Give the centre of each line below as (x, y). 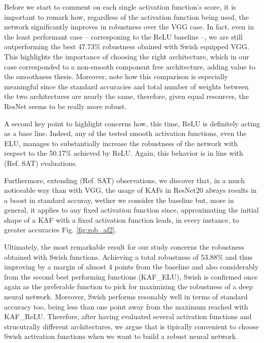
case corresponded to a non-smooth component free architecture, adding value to (130, 66)
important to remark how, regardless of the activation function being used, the (126, 16)
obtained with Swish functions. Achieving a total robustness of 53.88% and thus (128, 256)
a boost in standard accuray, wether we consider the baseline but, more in (119, 200)
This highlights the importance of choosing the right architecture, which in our (127, 56)
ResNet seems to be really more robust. (65, 106)
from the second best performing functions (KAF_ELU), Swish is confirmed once (131, 276)
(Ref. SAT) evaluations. (41, 163)
